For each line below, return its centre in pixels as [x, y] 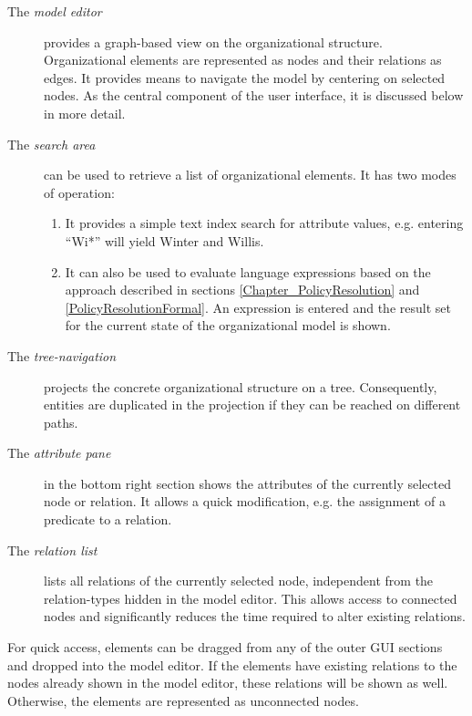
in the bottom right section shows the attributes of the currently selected [247, 483]
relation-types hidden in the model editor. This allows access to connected [251, 598]
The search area [51, 144]
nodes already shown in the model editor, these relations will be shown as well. [228, 683]
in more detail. [85, 113]
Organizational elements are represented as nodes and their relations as [243, 60]
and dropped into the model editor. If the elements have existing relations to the [232, 664]
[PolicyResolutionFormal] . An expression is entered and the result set [258, 307]
